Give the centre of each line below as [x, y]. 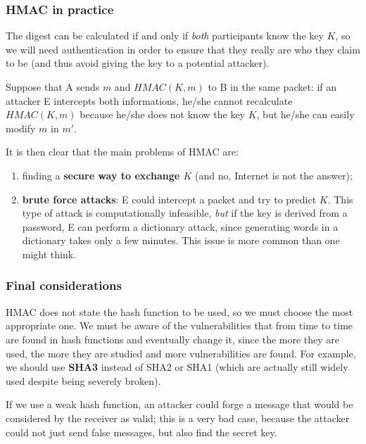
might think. [49, 254]
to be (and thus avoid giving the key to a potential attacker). [138, 63]
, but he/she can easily [305, 114]
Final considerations [64, 285]
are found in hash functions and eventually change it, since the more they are [173, 339]
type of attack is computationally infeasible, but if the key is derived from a [185, 213]
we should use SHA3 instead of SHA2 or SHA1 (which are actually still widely [177, 367]
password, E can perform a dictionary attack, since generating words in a [180, 226]
